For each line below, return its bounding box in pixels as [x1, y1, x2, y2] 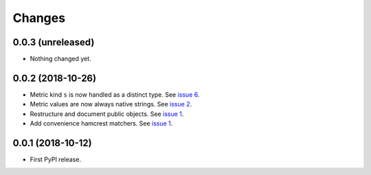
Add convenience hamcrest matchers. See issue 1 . [30, 119, 173, 128]
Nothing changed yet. [30, 55, 92, 63]
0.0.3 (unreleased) [12, 36, 95, 48]
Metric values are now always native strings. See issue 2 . [30, 100, 192, 108]
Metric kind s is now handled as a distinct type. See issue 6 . [30, 90, 200, 99]
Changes [12, 10, 65, 25]
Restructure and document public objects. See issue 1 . [30, 110, 184, 118]
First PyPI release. [30, 155, 82, 164]
